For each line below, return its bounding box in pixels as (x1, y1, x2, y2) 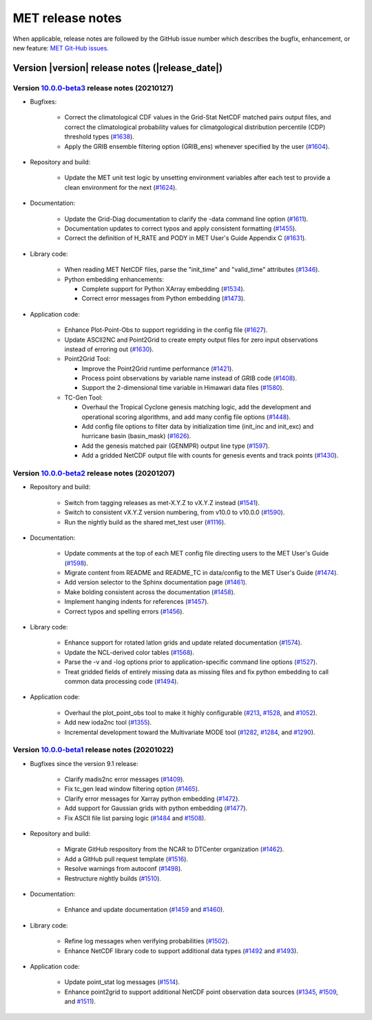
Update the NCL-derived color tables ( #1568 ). (64, 648, 194, 656)
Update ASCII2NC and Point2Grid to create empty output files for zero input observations (64, 335, 318, 344)
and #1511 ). (64, 997, 96, 1006)
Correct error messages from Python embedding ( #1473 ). (81, 294, 246, 303)
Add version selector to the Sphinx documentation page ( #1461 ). (64, 578, 247, 587)
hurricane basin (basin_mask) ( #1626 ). (81, 432, 192, 440)
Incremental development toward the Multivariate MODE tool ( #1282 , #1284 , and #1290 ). (64, 728, 316, 736)
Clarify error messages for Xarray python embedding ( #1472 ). (64, 794, 240, 803)
